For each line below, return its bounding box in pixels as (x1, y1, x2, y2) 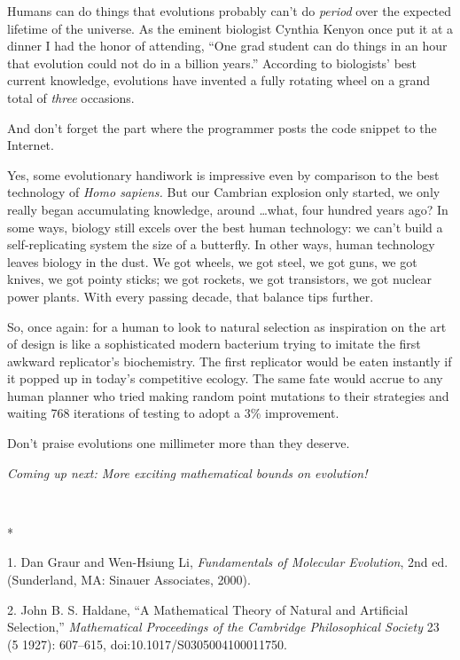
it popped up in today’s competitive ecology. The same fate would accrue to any (7, 369, 443, 388)
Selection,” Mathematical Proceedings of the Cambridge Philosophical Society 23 (7, 617, 440, 636)
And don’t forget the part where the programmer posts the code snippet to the (7, 118, 437, 137)
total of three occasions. (7, 88, 135, 106)
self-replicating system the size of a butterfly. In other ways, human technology (7, 235, 435, 254)
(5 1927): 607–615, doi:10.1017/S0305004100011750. (7, 634, 287, 653)
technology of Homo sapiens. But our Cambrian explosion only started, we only (7, 183, 441, 201)
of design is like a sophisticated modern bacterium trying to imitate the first (7, 334, 421, 353)
